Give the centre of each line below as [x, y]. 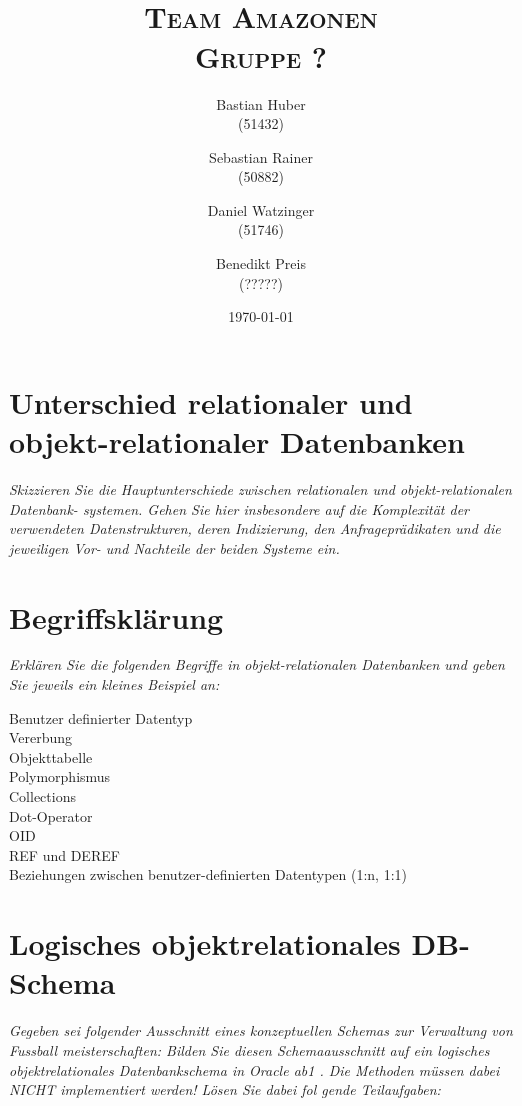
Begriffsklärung [116, 616]
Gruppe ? [261, 55]
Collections [42, 796]
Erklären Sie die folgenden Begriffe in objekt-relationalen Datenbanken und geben [257, 664]
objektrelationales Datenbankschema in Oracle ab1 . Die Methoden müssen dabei [254, 1069]
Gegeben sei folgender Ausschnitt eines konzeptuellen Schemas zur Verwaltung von [261, 1030]
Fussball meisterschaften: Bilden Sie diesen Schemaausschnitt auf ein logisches [249, 1049]
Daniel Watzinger [261, 209]
